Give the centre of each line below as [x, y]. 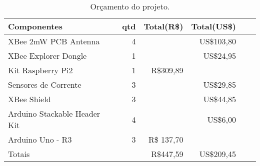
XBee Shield [29, 99]
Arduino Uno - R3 [40, 139]
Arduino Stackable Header [54, 113]
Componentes [35, 26]
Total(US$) [213, 26]
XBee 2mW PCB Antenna [54, 41]
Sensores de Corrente [45, 84]
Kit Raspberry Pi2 [40, 70]
